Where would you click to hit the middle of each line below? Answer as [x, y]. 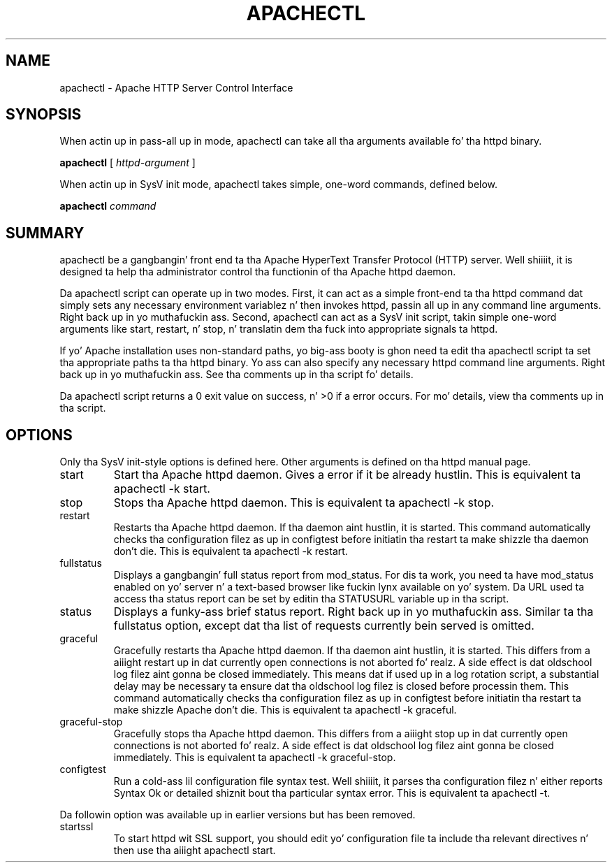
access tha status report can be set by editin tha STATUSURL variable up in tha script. [311, 599]
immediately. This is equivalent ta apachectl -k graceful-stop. [255, 758]
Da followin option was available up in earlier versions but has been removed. [238, 815]
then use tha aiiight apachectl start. [195, 851]
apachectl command [108, 206]
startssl [76, 827]
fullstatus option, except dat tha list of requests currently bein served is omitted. [324, 626]
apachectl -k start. [162, 489]
